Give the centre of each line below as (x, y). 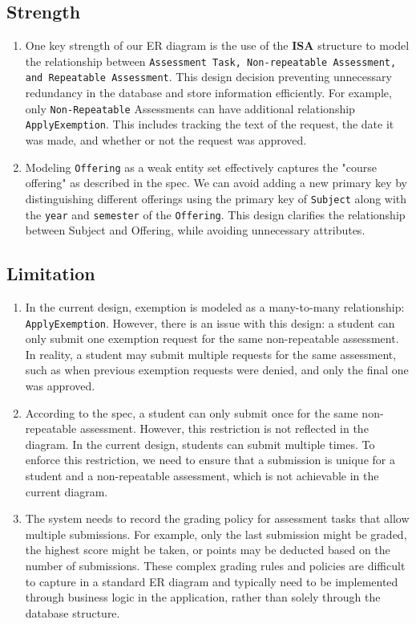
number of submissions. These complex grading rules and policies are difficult (215, 565)
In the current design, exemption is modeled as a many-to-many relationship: (215, 306)
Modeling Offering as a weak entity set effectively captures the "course (201, 167)
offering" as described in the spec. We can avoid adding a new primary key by (216, 183)
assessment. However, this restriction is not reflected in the (224, 428)
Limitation (51, 273)
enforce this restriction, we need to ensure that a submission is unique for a (210, 460)
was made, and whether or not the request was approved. (166, 140)
